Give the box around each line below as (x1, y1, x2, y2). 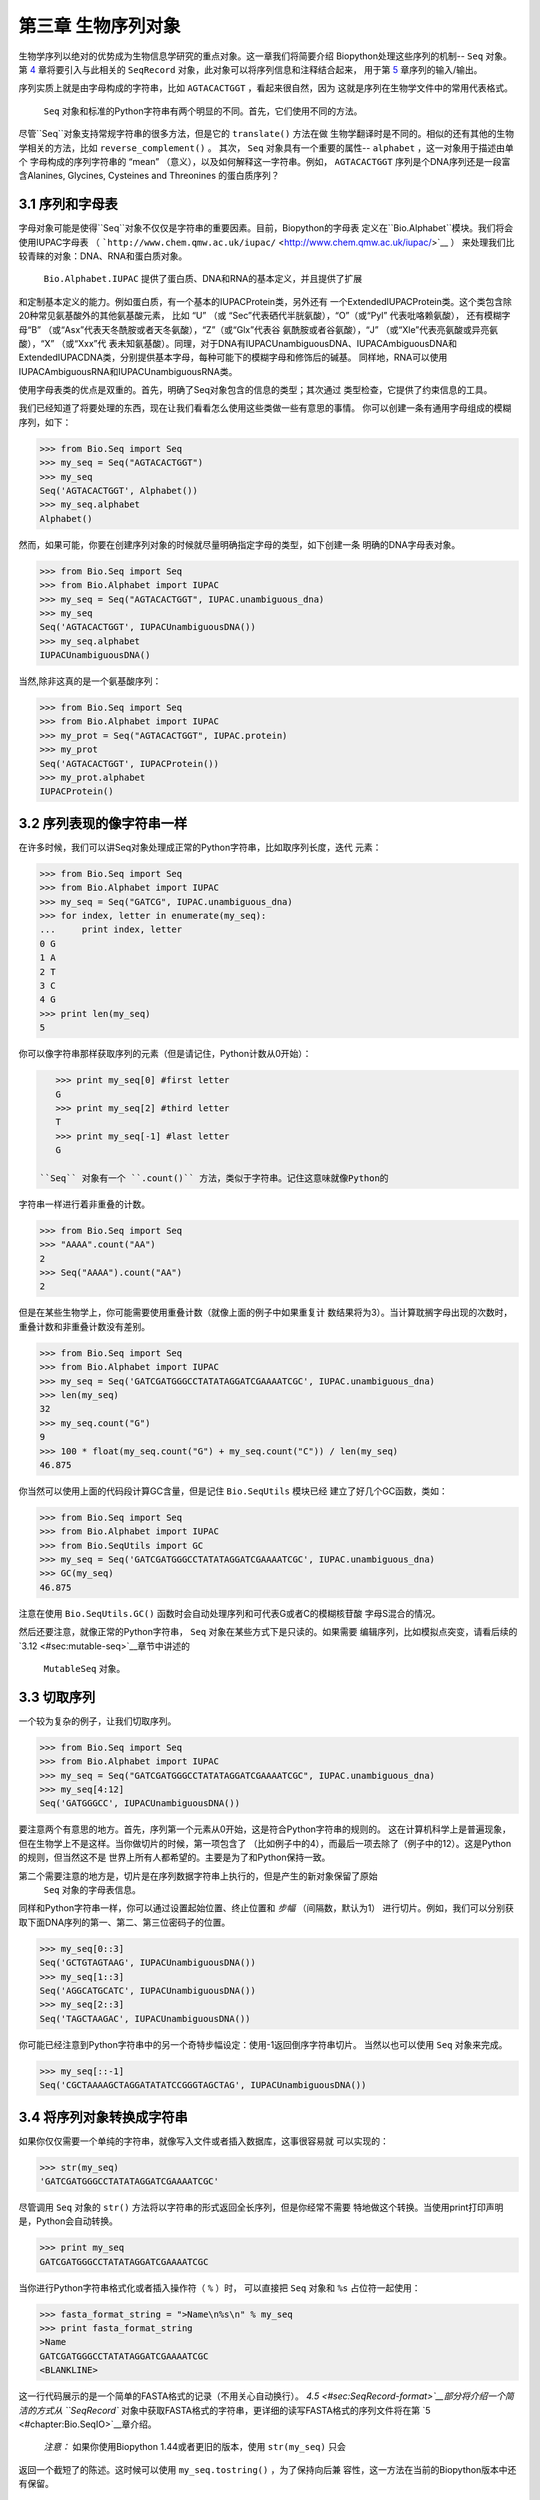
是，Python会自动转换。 (18, 2215, 119, 2227)
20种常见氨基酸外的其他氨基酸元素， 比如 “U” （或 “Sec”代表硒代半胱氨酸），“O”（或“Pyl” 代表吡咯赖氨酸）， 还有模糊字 (18, 310, 511, 322)
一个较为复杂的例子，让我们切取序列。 (18, 1715, 177, 1727)
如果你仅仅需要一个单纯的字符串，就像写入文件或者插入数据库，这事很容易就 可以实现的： (18, 2135, 389, 2147)
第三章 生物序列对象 (18, 15, 181, 37)
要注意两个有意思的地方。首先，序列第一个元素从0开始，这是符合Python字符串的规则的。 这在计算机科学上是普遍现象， (18, 1823, 512, 1835)
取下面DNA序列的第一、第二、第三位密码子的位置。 (18, 1916, 231, 1928)
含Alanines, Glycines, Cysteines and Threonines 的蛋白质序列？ (18, 170, 280, 182)
